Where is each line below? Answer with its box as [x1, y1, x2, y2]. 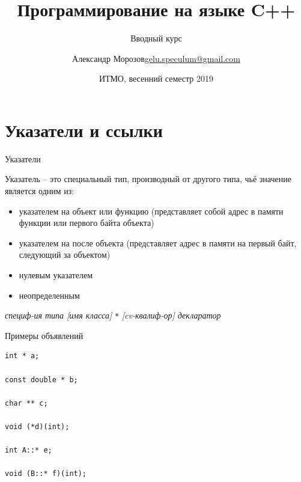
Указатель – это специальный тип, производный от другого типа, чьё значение [5, 172, 291, 185]
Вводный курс [130, 32, 182, 44]
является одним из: [5, 185, 74, 197]
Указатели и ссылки [5, 117, 163, 142]
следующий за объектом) [19, 248, 111, 261]
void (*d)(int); [5, 423, 70, 431]
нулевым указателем [19, 269, 93, 281]
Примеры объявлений [5, 329, 84, 341]
